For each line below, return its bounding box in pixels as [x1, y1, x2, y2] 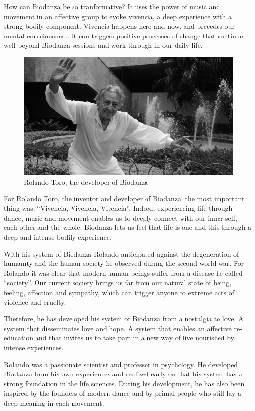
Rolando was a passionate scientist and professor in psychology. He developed [4, 359, 238, 369]
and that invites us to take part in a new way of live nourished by [35, 333, 234, 343]
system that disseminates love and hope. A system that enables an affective [4, 323, 232, 333]
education [4, 333, 34, 343]
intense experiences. [4, 342, 64, 352]
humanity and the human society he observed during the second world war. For [4, 258, 244, 268]
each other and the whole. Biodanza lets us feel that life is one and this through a [4, 222, 252, 232]
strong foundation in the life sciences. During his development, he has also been [4, 378, 245, 388]
